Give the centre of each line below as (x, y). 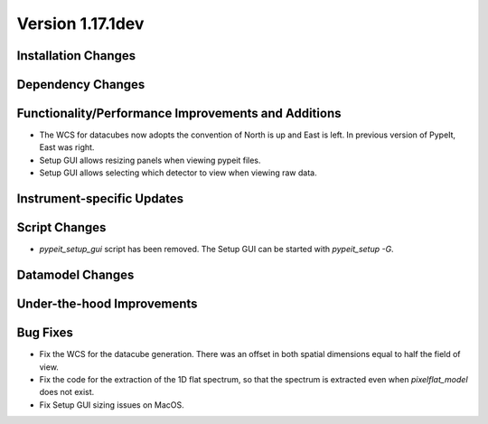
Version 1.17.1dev (80, 24)
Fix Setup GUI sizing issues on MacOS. (112, 405)
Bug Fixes (45, 333)
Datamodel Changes (75, 275)
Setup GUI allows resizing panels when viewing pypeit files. (150, 160)
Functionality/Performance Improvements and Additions (179, 113)
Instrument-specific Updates (100, 199)
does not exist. (67, 392)
